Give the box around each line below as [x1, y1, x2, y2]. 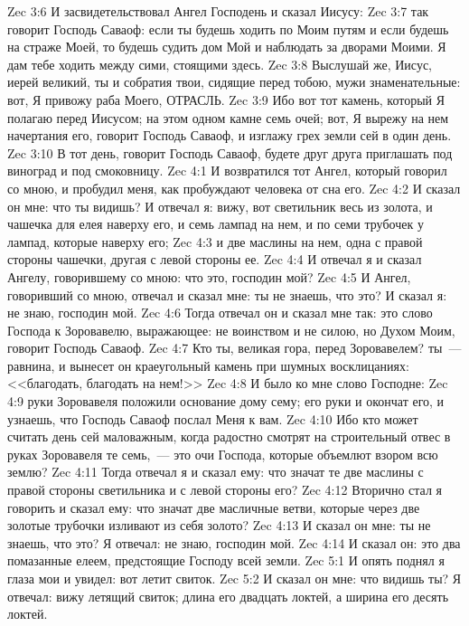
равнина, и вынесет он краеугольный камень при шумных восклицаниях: [7, 356, 409, 375]
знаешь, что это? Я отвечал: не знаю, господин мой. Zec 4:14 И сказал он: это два [7, 533, 461, 552]
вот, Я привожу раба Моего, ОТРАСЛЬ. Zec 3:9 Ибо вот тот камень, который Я [7, 90, 446, 109]
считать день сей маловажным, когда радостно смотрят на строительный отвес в [7, 427, 451, 446]
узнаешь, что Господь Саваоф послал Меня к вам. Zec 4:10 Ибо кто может [7, 409, 418, 428]
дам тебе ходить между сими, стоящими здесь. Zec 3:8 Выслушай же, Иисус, [7, 54, 433, 73]
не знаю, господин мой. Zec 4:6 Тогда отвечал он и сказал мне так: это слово [7, 303, 433, 322]
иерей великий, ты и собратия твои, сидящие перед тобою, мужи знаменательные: [7, 72, 461, 91]
